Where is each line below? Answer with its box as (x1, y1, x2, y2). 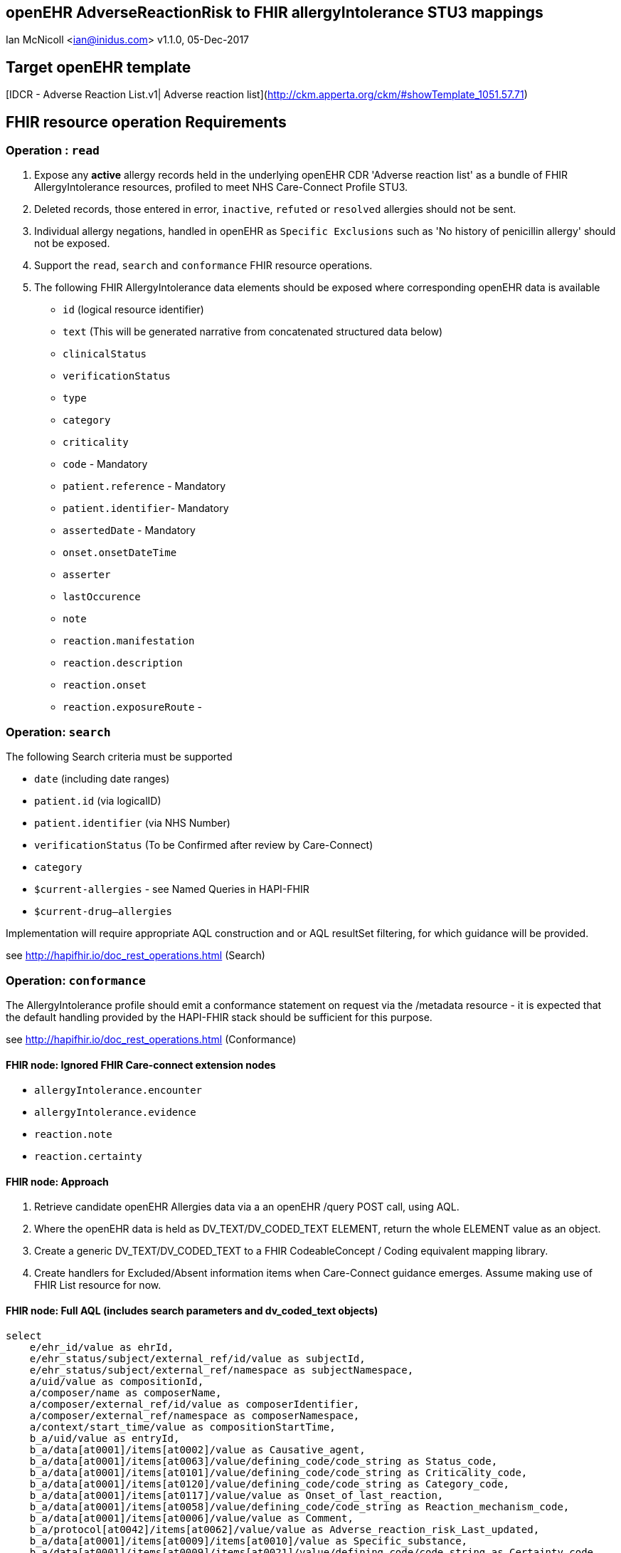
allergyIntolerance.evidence (34, 1107, 196, 1119)
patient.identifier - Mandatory (63, 502, 229, 515)
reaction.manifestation (63, 635, 195, 647)
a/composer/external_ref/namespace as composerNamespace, (29, 1409, 360, 1421)
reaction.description (63, 657, 183, 669)
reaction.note (34, 1129, 112, 1141)
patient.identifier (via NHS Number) (34, 817, 230, 830)
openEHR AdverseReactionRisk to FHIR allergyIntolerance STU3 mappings (6, 4, 543, 21)
